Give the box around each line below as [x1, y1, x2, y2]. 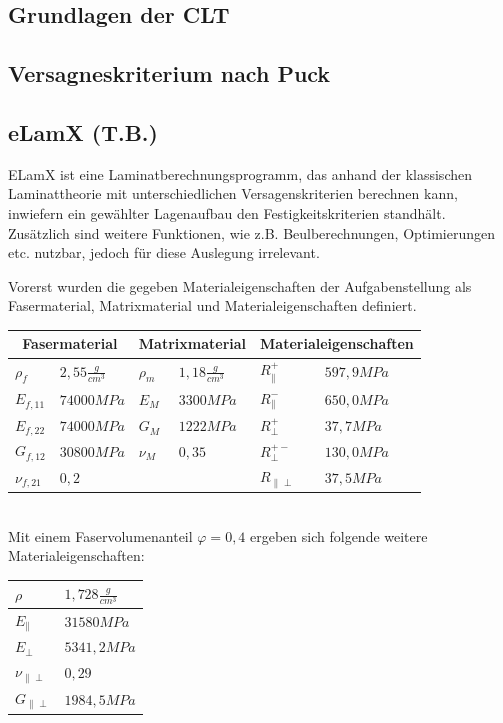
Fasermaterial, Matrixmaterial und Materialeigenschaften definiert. [8, 295, 417, 316]
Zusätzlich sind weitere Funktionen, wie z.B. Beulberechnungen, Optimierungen [8, 222, 495, 243]
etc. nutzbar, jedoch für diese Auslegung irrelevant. [8, 242, 320, 263]
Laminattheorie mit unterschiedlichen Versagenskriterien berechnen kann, [8, 183, 458, 204]
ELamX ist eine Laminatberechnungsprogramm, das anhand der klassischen [8, 163, 472, 184]
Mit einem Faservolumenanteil [8, 525, 193, 546]
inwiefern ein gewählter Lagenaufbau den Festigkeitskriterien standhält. [8, 202, 446, 223]
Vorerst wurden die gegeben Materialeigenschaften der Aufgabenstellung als [8, 275, 472, 296]
